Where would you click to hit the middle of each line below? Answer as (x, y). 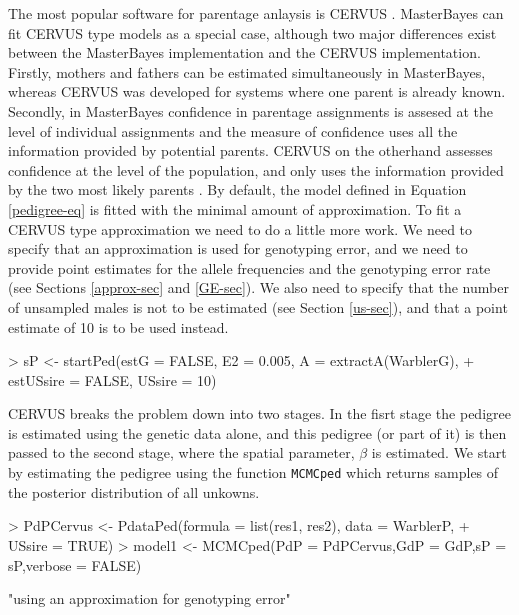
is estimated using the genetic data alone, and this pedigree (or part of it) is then (257, 432)
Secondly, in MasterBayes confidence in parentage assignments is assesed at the (251, 110)
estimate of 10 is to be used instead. (118, 326)
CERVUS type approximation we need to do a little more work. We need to (240, 228)
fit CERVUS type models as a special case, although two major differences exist (252, 32)
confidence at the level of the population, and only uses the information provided (256, 169)
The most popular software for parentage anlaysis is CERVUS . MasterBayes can (256, 13)
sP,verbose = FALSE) (75, 564)
